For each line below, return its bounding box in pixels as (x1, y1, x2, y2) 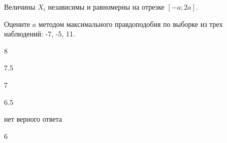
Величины (4, 2, 36, 12)
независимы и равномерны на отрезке (48, 2, 165, 12)
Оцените (4, 18, 30, 29)
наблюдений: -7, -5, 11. (4, 28, 75, 39)
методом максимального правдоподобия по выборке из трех (38, 18, 223, 29)
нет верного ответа (4, 114, 62, 124)
